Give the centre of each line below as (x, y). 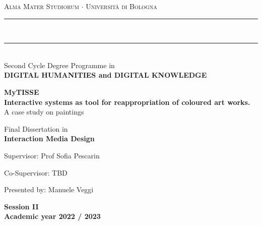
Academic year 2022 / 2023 (52, 216)
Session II (21, 206)
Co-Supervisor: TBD (36, 172)
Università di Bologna (121, 6)
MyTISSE (22, 92)
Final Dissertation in (36, 128)
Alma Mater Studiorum (42, 6)
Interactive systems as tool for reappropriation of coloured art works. (127, 102)
